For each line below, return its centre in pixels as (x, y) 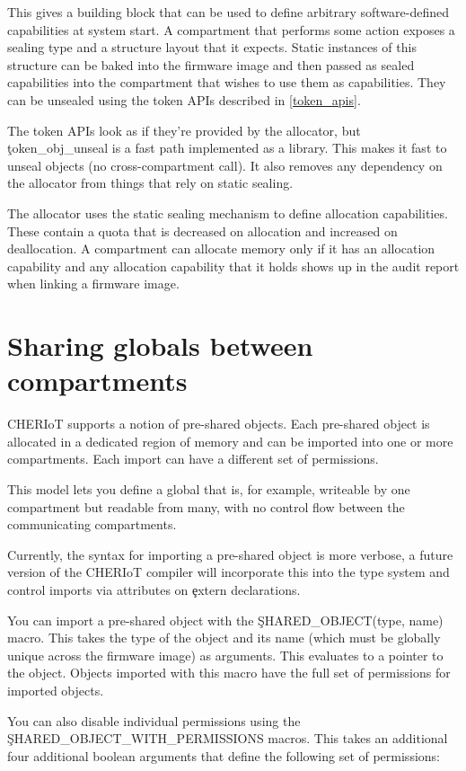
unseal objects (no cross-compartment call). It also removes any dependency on (225, 165)
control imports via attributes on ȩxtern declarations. (154, 589)
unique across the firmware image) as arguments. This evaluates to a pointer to (225, 655)
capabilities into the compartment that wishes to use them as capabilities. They (227, 82)
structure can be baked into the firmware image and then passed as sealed (211, 64)
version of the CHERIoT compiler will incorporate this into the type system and (229, 572)
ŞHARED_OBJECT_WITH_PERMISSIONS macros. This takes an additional (228, 738)
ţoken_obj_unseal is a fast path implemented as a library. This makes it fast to (227, 148)
